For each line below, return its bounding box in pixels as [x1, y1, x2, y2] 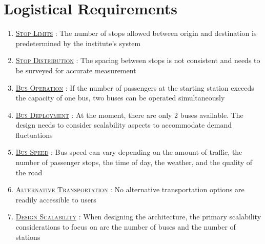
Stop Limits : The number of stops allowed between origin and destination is [15, 28, 257, 38]
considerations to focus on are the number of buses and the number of [15, 221, 236, 232]
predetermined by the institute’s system [15, 37, 141, 48]
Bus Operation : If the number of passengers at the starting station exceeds [15, 82, 254, 93]
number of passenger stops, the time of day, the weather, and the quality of [15, 157, 253, 168]
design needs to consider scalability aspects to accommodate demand [15, 119, 232, 130]
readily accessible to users [15, 194, 96, 205]
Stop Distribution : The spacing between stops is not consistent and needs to [15, 55, 260, 66]
